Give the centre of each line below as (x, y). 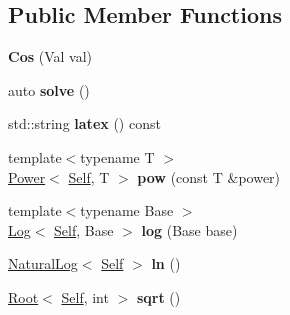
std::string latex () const (84, 123)
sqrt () (158, 296)
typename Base (127, 210)
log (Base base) (189, 229)
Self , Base (84, 229)
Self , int (85, 296)
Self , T (89, 176)
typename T (117, 156)
